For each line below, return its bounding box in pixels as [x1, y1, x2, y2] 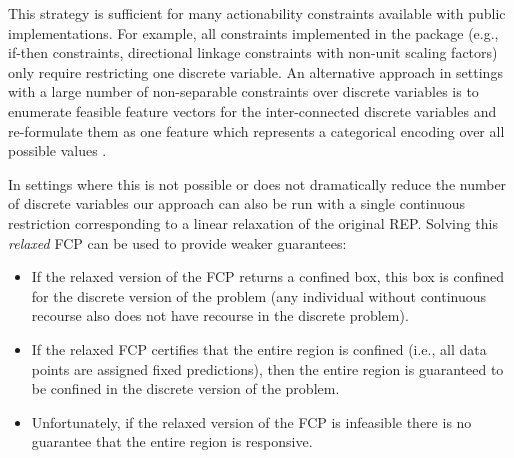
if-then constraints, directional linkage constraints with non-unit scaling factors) [8, 42, 498, 63]
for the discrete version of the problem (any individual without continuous [31, 285, 487, 306]
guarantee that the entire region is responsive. [31, 431, 313, 452]
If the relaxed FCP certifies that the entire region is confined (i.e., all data [31, 338, 487, 359]
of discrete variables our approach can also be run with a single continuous [8, 193, 466, 214]
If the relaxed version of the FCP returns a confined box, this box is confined [31, 266, 505, 287]
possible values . [8, 140, 107, 161]
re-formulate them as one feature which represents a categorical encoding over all [8, 120, 505, 141]
